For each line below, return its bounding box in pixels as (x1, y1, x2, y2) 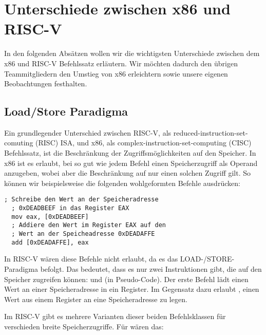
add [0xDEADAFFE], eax (11, 238, 89, 246)
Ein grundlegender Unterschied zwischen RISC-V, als (4, 127, 172, 138)
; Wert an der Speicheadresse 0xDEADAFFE (11, 230, 155, 238)
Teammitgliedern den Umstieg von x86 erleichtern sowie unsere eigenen (4, 68, 228, 79)
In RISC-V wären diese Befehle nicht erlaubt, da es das (4, 253, 178, 264)
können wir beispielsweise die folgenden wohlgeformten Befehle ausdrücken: (4, 177, 240, 188)
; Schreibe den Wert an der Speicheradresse (4, 196, 159, 203)
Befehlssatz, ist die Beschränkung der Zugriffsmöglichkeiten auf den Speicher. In (4, 147, 256, 158)
